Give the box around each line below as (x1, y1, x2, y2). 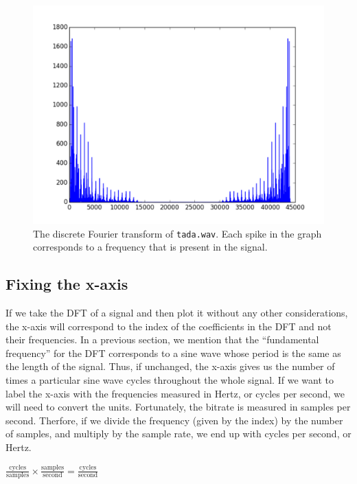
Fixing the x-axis (5, 273, 128, 295)
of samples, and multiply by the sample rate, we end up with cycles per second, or (5, 426, 352, 441)
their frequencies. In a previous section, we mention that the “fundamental (5, 332, 319, 347)
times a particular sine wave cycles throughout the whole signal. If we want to (5, 373, 334, 387)
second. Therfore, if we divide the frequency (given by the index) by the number (5, 413, 343, 427)
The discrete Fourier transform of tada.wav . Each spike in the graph (33, 226, 322, 240)
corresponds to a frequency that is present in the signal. (33, 240, 268, 254)
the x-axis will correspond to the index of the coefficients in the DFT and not (5, 319, 332, 333)
